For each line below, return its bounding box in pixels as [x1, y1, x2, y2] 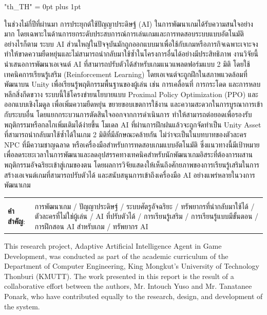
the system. [4, 301, 40, 311]
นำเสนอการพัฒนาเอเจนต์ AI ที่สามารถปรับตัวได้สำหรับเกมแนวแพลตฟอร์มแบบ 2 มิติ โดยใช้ [4, 58, 250, 69]
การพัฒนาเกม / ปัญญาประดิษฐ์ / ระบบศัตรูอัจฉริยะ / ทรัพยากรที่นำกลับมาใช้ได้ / [34, 200, 255, 211]
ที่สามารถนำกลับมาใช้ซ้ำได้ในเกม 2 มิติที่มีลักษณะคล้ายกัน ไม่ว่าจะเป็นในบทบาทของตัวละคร [4, 129, 247, 140]
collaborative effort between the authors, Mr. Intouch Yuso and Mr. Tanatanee [4, 281, 252, 291]
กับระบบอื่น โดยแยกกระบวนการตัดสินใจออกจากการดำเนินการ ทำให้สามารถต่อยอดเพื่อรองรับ [4, 108, 252, 119]
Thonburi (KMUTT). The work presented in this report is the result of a [4, 270, 234, 281]
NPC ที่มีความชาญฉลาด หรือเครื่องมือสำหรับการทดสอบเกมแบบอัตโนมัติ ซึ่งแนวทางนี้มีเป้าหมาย [4, 139, 260, 150]
